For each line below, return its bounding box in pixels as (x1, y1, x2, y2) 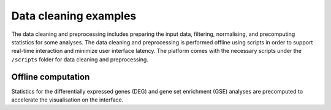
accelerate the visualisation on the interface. (11, 96, 124, 103)
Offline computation (11, 72, 90, 82)
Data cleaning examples (11, 9, 137, 22)
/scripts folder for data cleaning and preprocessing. (11, 55, 148, 63)
